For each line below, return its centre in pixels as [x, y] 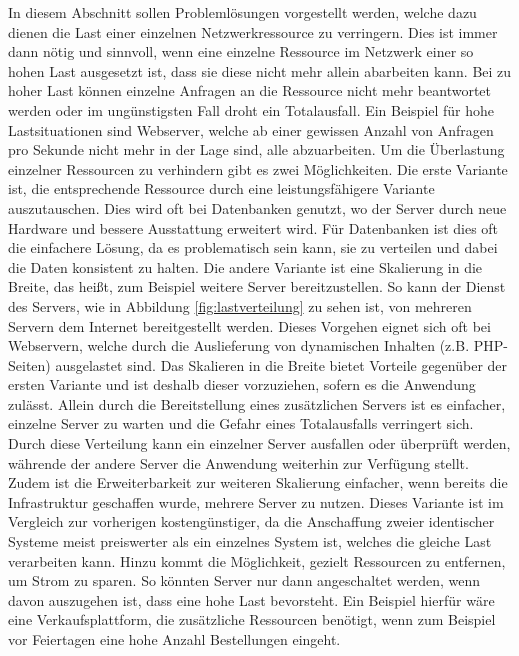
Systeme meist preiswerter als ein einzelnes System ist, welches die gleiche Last [250, 541]
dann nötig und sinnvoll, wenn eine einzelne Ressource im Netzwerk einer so [241, 51]
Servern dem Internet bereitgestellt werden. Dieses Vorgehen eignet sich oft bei [249, 325]
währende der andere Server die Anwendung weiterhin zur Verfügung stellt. [238, 462]
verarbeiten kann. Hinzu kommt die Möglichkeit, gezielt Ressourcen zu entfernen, [257, 560]
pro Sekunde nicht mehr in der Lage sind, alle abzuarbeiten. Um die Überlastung [256, 149]
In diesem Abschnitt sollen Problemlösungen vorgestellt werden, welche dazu [242, 12]
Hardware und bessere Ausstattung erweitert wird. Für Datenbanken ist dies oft [253, 227]
